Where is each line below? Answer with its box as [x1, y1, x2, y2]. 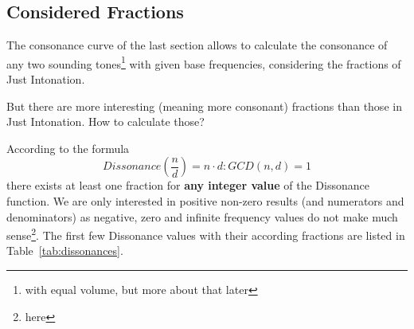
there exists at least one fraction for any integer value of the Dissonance [6, 177, 369, 194]
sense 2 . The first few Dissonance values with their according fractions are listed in [6, 225, 405, 243]
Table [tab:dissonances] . [6, 242, 123, 259]
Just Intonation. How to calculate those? [6, 113, 205, 130]
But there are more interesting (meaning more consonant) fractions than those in [6, 97, 402, 114]
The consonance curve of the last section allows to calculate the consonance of [6, 37, 388, 53]
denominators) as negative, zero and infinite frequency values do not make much [6, 208, 398, 225]
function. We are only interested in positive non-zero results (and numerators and [6, 193, 404, 210]
